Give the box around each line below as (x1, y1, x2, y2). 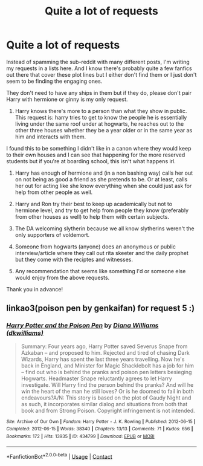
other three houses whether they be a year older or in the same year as (14, 126, 193, 134)
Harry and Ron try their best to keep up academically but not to (14, 200, 173, 207)
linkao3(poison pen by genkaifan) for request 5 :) (6, 303, 195, 314)
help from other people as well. (14, 189, 93, 196)
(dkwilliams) (6, 329, 44, 337)
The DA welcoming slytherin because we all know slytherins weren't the (14, 225, 195, 232)
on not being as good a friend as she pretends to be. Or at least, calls (14, 175, 188, 183)
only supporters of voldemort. (14, 231, 90, 238)
